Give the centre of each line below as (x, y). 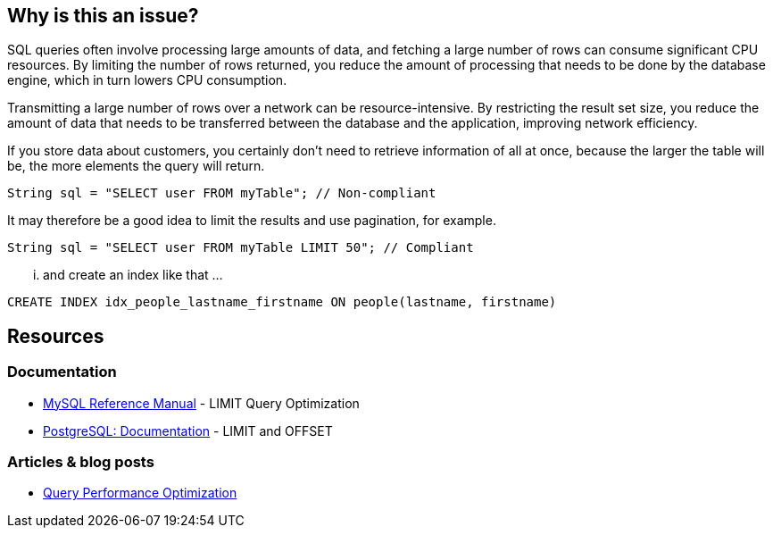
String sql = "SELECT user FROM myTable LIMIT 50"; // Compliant (241, 248)
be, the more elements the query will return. (136, 166)
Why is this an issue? (103, 16)
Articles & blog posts (81, 462)
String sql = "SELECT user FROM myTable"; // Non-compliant (222, 193)
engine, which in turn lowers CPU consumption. (147, 80)
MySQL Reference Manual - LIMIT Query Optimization (201, 403)
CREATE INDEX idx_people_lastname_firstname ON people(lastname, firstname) (282, 302)
